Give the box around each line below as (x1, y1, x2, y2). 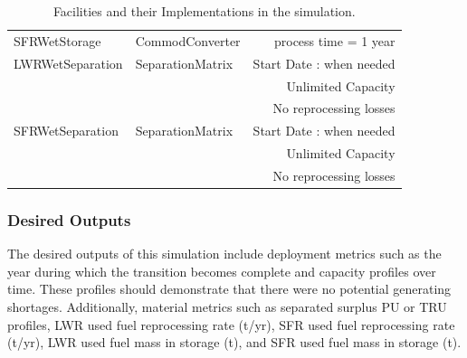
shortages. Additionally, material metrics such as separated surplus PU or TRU (7, 297, 447, 316)
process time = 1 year (273, 31, 396, 50)
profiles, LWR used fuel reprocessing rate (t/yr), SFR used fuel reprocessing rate (7, 315, 455, 334)
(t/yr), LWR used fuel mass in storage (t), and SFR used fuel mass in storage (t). (7, 333, 462, 352)
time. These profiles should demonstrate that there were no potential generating (7, 279, 452, 298)
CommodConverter (135, 31, 241, 50)
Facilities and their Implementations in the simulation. (52, 2, 356, 20)
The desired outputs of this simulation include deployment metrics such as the (7, 244, 442, 263)
